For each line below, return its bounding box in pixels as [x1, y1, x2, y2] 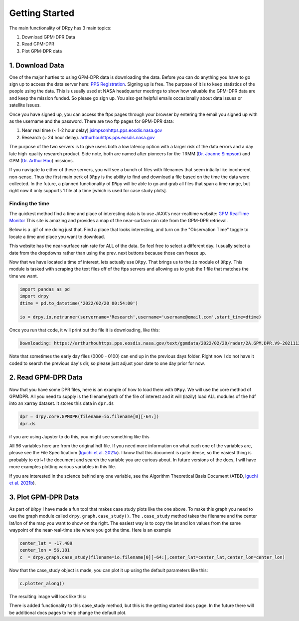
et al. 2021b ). [9, 480, 36, 486]
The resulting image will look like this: [9, 593, 87, 599]
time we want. [9, 273, 38, 279]
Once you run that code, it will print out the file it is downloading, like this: [9, 327, 160, 333]
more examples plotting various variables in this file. [9, 464, 117, 470]
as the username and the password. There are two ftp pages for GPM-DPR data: [9, 118, 174, 124]
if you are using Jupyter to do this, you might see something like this [9, 433, 149, 439]
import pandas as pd [19, 286, 70, 292]
